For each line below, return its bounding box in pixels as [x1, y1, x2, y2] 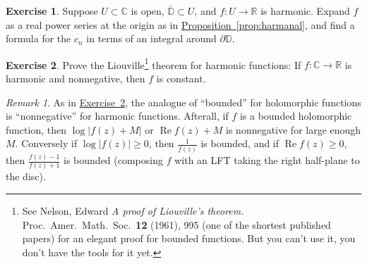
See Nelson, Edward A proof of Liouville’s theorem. [22, 203, 244, 218]
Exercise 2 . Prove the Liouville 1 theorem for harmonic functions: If [6, 55, 301, 72]
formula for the [6, 31, 71, 46]
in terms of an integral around [86, 31, 217, 46]
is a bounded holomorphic [239, 108, 352, 123]
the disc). [6, 169, 46, 184]
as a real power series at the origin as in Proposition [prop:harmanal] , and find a [6, 17, 355, 32]
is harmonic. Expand [260, 4, 350, 18]
